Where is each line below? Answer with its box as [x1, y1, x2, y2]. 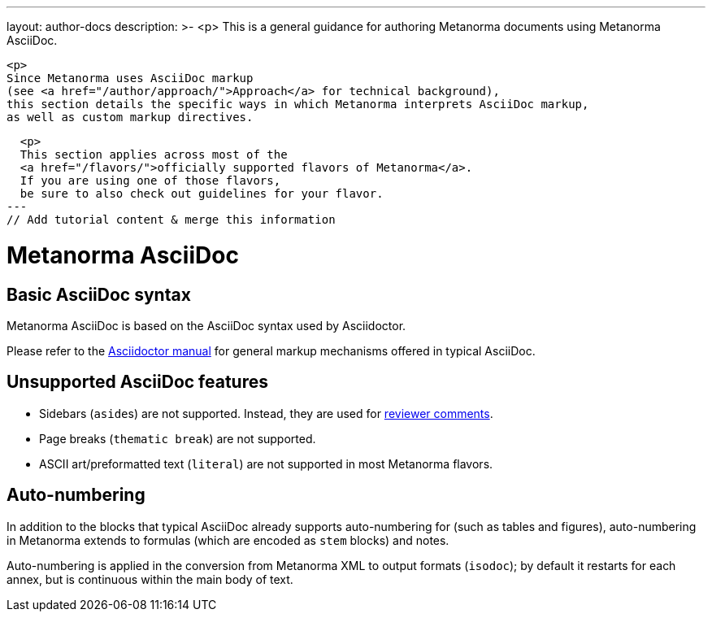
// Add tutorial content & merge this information [7, 213, 336, 226]
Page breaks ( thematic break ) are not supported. [39, 431, 316, 446]
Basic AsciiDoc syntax [7, 284, 191, 305]
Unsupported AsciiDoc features [7, 372, 269, 393]
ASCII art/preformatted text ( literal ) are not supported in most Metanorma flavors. [39, 456, 493, 471]
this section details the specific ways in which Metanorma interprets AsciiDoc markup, [7, 98, 589, 111]
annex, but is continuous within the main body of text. [7, 572, 293, 586]
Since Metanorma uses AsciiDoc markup [7, 72, 254, 85]
